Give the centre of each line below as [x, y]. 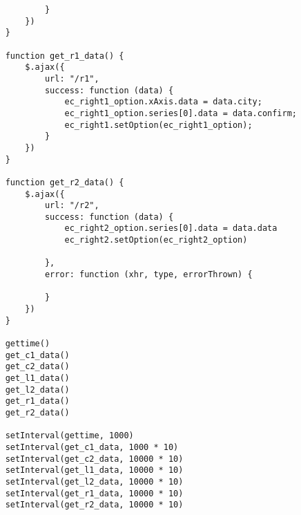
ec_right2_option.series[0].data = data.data [171, 228]
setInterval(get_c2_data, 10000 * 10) [94, 459]
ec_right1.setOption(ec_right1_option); [158, 125]
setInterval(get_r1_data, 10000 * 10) [94, 493]
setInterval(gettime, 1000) [69, 436]
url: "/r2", [72, 206]
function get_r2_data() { [65, 182]
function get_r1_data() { [65, 56]
